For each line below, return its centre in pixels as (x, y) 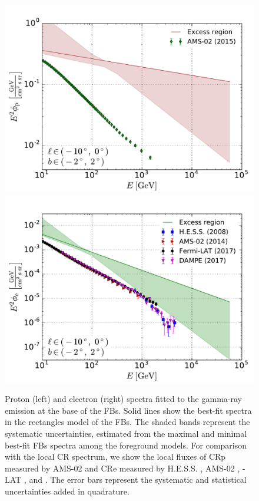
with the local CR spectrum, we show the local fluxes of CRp (115, 456)
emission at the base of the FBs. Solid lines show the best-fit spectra (128, 410)
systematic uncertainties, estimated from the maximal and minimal (126, 433)
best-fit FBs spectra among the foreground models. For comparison (126, 445)
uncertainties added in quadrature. (67, 491)
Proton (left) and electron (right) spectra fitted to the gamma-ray (123, 399)
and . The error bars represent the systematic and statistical (138, 479)
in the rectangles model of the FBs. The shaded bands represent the (127, 422)
